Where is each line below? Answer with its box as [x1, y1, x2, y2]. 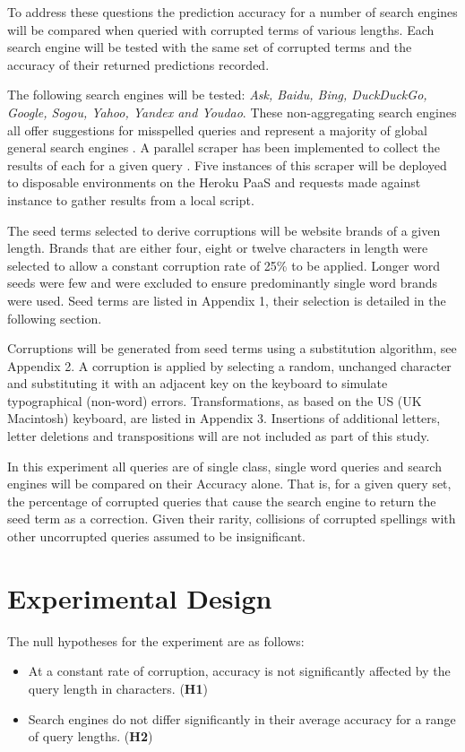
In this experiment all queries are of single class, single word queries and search [7, 456, 442, 475]
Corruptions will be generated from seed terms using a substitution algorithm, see [7, 339, 457, 358]
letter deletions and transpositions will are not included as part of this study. [7, 427, 430, 445]
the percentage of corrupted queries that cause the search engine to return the [7, 491, 436, 510]
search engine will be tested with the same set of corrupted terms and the [7, 38, 412, 56]
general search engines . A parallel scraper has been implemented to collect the [7, 138, 441, 157]
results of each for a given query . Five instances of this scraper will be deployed [7, 155, 447, 174]
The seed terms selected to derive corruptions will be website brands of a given [7, 220, 441, 239]
